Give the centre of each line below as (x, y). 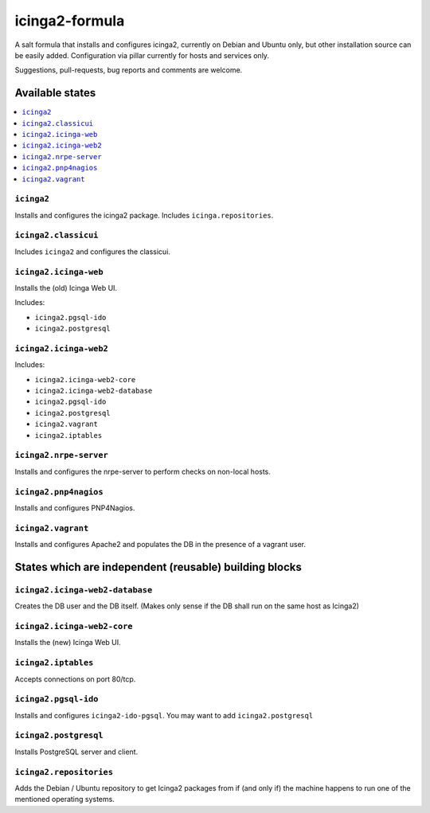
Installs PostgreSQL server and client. (76, 752)
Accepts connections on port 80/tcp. (75, 679)
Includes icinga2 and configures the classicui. (93, 252)
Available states (55, 93)
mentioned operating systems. (64, 799)
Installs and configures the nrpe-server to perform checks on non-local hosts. (143, 471)
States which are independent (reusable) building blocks (158, 567)
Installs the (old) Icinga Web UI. (66, 288)
